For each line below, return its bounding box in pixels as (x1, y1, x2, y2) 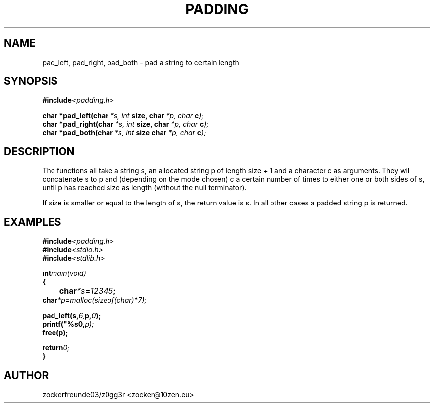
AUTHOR (4, 369, 49, 382)
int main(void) (42, 269, 86, 278)
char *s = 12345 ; (59, 286, 116, 296)
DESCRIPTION (4, 145, 75, 158)
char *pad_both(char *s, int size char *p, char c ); (42, 128, 206, 137)
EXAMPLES (4, 215, 61, 228)
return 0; (42, 343, 70, 352)
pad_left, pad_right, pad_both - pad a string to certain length (42, 58, 239, 67)
